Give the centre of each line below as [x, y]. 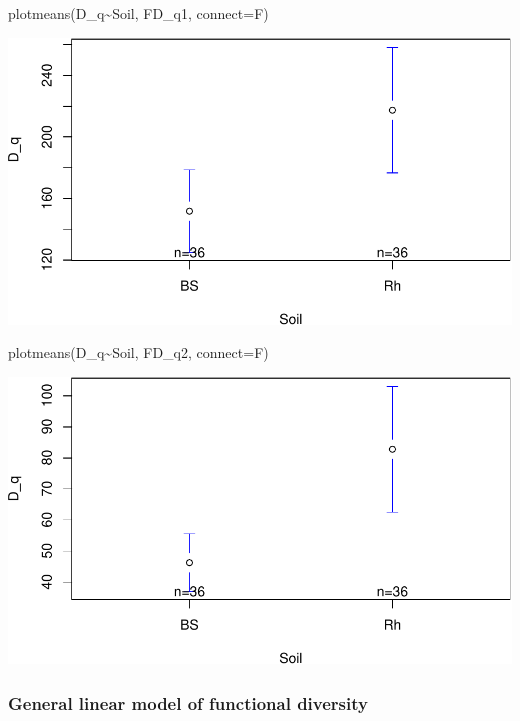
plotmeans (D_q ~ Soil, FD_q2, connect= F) [138, 352]
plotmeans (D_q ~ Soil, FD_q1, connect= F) [138, 13]
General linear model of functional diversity [188, 702]
